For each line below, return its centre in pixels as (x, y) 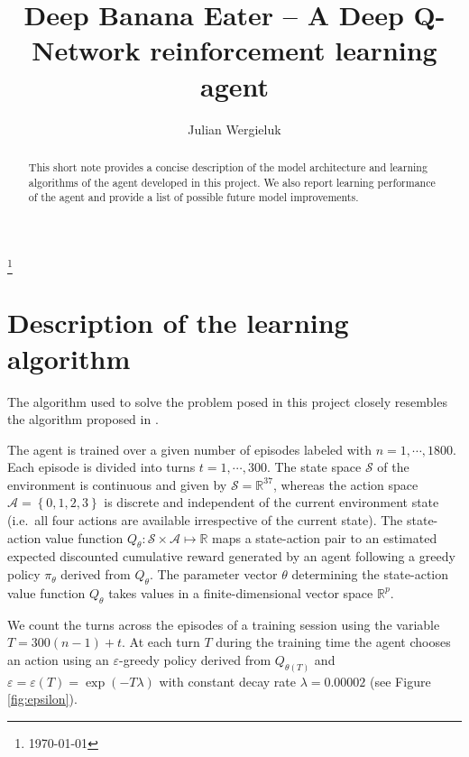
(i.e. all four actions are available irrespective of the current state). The (205, 520)
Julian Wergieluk (234, 129)
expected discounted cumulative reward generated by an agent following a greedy (231, 556)
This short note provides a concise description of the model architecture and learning (228, 166)
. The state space (314, 467)
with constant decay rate (227, 681)
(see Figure (400, 681)
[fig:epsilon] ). (42, 699)
